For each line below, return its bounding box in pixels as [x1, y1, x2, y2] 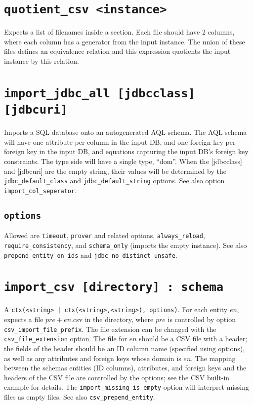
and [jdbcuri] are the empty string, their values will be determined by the [4, 165, 226, 176]
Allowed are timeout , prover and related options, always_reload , [4, 230, 205, 241]
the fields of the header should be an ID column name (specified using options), [4, 343, 245, 354]
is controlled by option [168, 314, 236, 324]
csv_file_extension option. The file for [4, 333, 127, 344]
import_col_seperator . [4, 185, 77, 195]
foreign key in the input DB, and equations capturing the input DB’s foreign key [4, 146, 249, 157]
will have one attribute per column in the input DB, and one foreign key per [4, 136, 236, 147]
